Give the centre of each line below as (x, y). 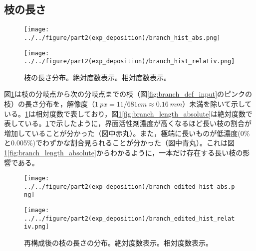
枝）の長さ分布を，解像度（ (49, 104)
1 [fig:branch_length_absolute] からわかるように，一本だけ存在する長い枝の (124, 152)
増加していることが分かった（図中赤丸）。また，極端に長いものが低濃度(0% (127, 133)
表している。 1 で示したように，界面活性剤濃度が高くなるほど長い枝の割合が (128, 123)
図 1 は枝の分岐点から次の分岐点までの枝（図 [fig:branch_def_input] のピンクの (128, 94)
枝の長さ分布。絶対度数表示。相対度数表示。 (97, 77)
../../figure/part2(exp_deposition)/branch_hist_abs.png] (122, 38)
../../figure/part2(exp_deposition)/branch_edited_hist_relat (129, 218)
